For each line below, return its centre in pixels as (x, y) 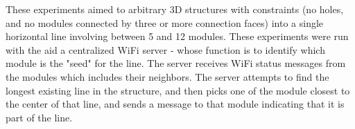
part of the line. (39, 117)
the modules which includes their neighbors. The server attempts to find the (167, 76)
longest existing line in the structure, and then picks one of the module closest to (178, 90)
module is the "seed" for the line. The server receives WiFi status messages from (176, 63)
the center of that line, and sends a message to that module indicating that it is (175, 104)
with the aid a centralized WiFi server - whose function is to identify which (165, 49)
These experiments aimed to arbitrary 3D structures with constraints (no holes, (175, 9)
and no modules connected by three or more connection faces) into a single (165, 22)
